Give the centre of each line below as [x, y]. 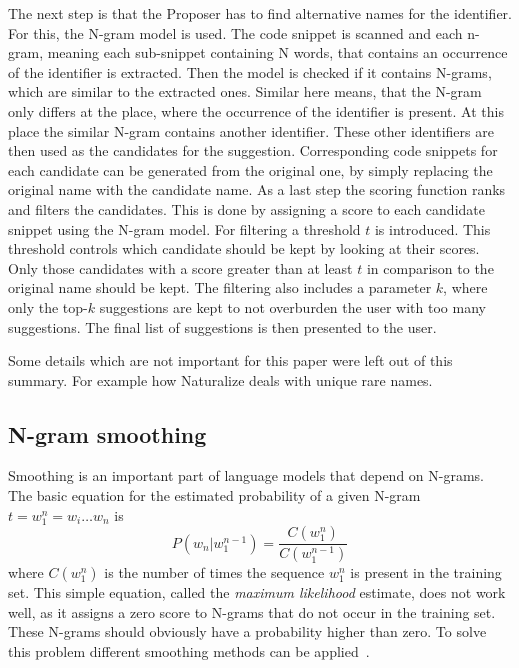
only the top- [48, 306]
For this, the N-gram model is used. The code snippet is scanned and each [235, 32]
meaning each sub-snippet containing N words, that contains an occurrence [277, 52]
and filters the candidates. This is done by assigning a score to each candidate [246, 208]
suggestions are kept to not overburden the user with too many [292, 306]
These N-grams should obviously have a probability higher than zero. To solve [247, 631]
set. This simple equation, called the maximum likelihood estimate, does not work [257, 592]
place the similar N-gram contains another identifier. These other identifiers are [251, 130]
